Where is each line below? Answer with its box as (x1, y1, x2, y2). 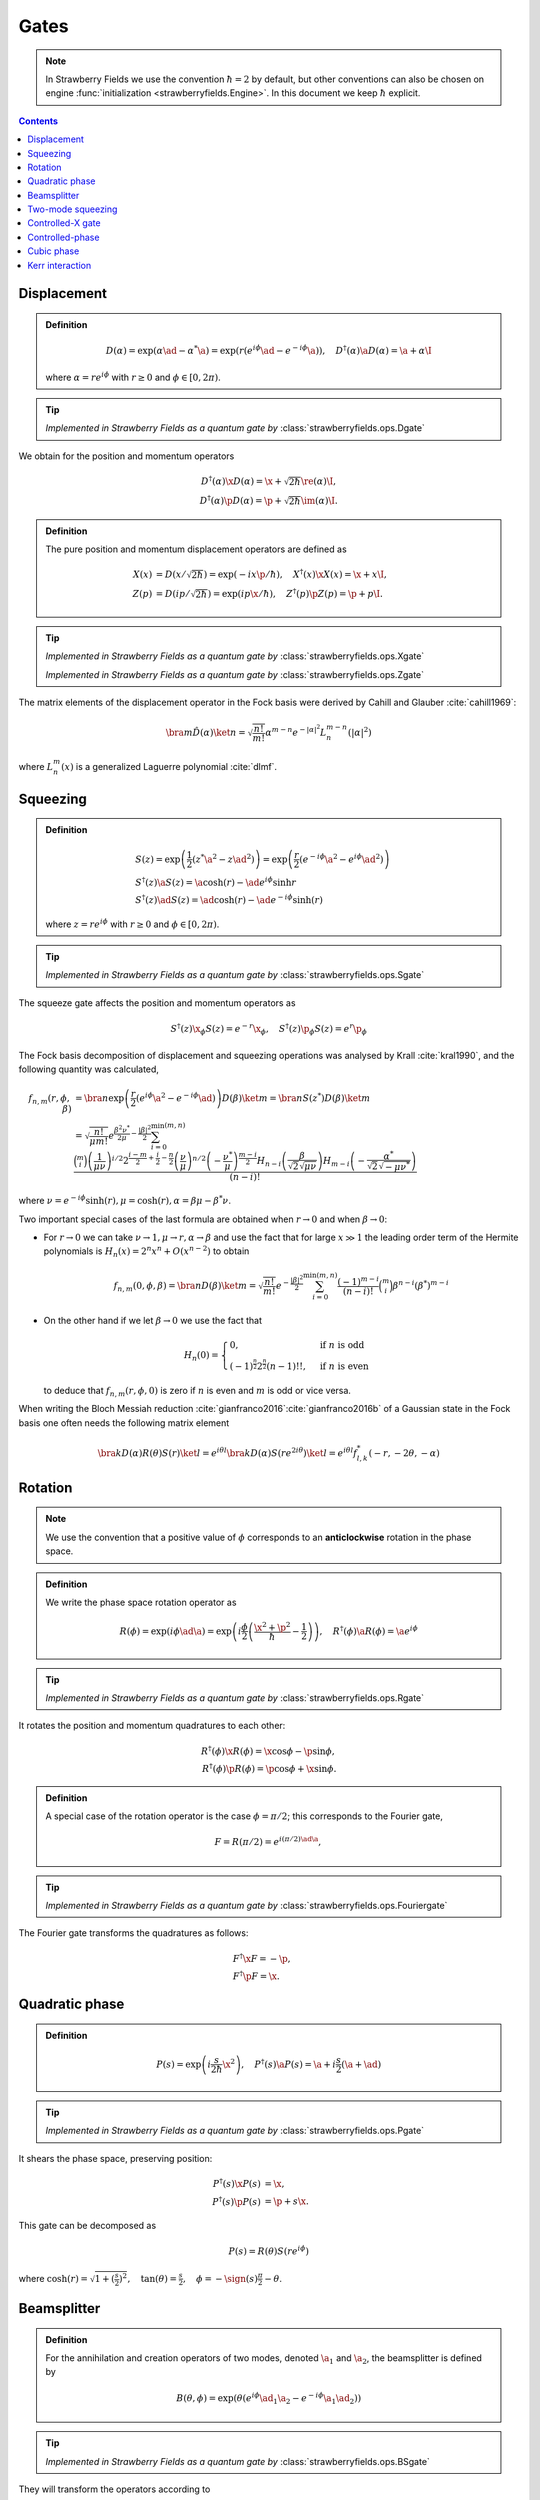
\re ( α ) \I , (300, 475, 337, 487)
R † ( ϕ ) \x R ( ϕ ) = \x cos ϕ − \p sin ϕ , (200, 1743, 335, 1757)
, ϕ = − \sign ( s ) (182, 2273, 259, 2284)
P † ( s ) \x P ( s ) (212, 2176, 262, 2189)
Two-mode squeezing (27, 203, 118, 215)
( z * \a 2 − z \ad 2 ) (191, 851, 255, 864)
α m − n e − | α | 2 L (265, 723, 327, 739)
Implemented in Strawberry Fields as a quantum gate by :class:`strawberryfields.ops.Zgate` (45, 668, 425, 680)
